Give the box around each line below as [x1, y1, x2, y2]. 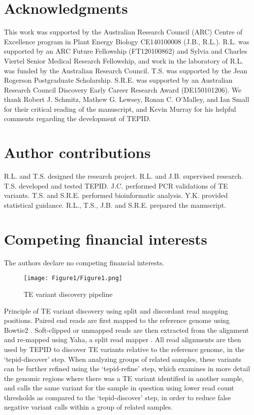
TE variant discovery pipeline [24, 288, 113, 299]
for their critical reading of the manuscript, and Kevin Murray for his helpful [4, 103, 236, 114]
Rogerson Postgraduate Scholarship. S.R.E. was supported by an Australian [4, 75, 233, 85]
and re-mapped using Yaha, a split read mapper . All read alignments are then [4, 334, 241, 345]
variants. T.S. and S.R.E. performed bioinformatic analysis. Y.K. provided [4, 190, 228, 200]
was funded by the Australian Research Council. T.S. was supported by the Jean [4, 65, 248, 75]
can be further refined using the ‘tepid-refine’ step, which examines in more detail [4, 363, 250, 374]
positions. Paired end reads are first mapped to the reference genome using [4, 315, 230, 325]
